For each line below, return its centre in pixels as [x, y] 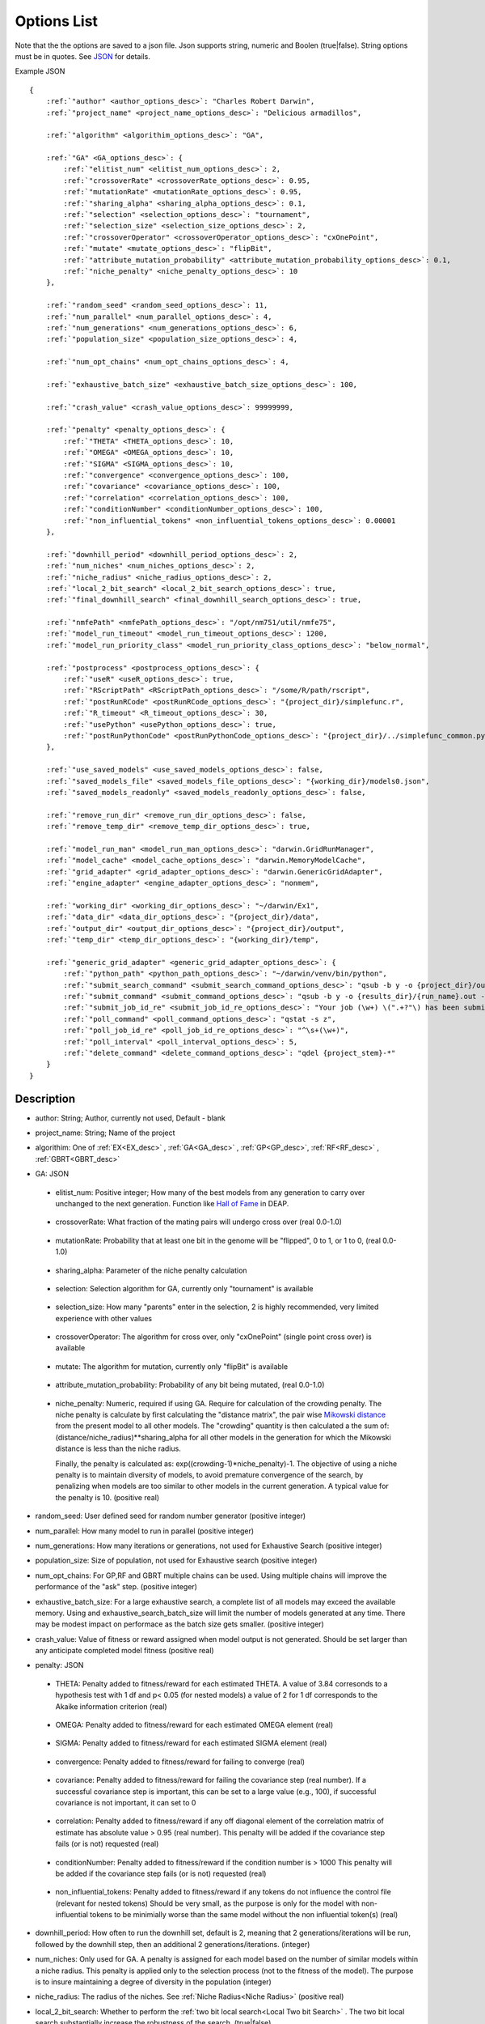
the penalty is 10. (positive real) [108, 1497]
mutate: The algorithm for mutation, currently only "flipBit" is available [172, 1366]
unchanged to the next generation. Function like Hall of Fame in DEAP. [172, 1203]
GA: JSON [52, 1174]
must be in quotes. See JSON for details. [83, 56]
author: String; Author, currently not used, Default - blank [130, 1118]
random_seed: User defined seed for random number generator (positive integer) [171, 1516]
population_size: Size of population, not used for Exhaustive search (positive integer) [176, 1561]
